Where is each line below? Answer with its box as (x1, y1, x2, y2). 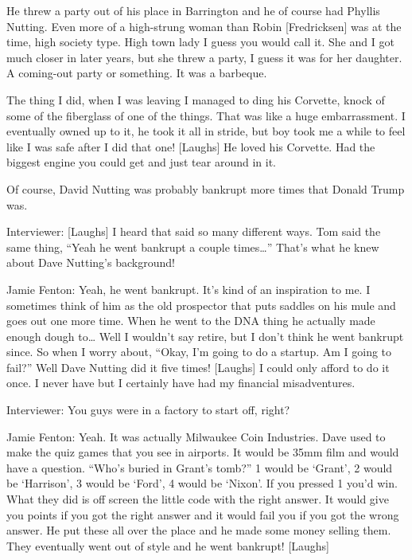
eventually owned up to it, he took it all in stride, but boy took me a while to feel (6, 123, 406, 139)
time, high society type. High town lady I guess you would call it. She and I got (6, 33, 395, 50)
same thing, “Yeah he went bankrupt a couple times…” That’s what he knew (6, 238, 379, 255)
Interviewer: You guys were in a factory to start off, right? (6, 401, 290, 418)
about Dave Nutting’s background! (6, 254, 175, 271)
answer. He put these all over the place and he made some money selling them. (6, 522, 391, 538)
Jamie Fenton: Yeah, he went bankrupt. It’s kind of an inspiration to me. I (6, 280, 371, 297)
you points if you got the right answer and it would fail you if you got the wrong (6, 506, 399, 523)
